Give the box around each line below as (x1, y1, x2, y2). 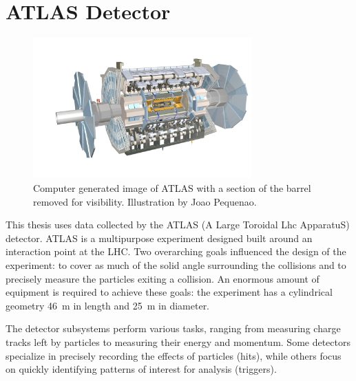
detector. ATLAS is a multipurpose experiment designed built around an (6, 230, 313, 245)
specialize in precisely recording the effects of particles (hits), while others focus (6, 348, 342, 362)
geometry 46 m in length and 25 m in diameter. (6, 298, 210, 312)
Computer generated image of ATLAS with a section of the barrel (33, 181, 311, 195)
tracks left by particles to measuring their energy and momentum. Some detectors (6, 334, 351, 349)
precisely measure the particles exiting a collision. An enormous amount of (6, 271, 320, 285)
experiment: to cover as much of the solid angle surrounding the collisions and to (6, 258, 346, 272)
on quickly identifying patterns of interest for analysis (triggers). (6, 362, 277, 376)
